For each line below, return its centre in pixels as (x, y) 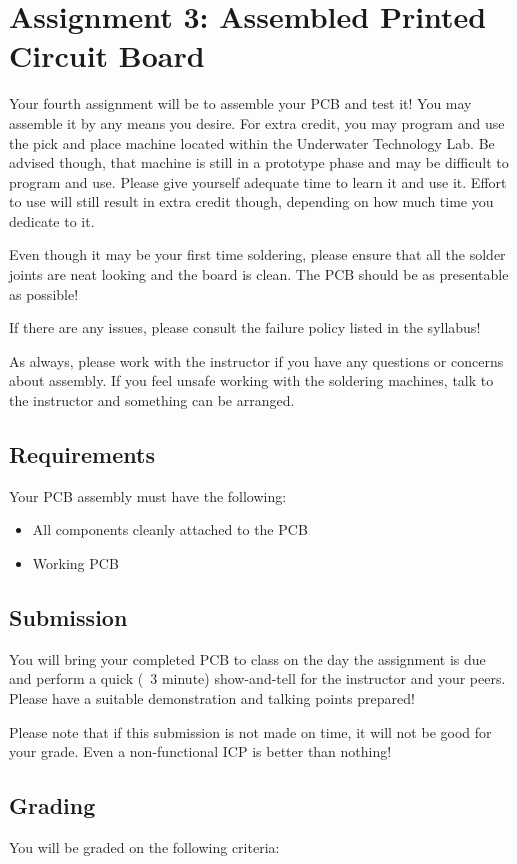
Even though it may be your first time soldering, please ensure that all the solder (257, 254)
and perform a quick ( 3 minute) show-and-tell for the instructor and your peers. (257, 678)
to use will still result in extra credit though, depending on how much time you (251, 201)
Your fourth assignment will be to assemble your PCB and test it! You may (240, 103)
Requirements (82, 454)
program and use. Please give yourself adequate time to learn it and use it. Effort (258, 181)
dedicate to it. (52, 220)
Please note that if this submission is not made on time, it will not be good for (250, 731)
